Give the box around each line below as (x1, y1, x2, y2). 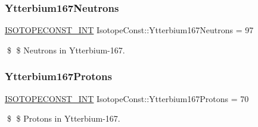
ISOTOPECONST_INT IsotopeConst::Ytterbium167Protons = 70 (5, 92, 249, 104)
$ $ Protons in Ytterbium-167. (7, 112, 120, 125)
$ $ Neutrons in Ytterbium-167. (7, 43, 125, 56)
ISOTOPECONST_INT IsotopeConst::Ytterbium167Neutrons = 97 (5, 24, 254, 36)
